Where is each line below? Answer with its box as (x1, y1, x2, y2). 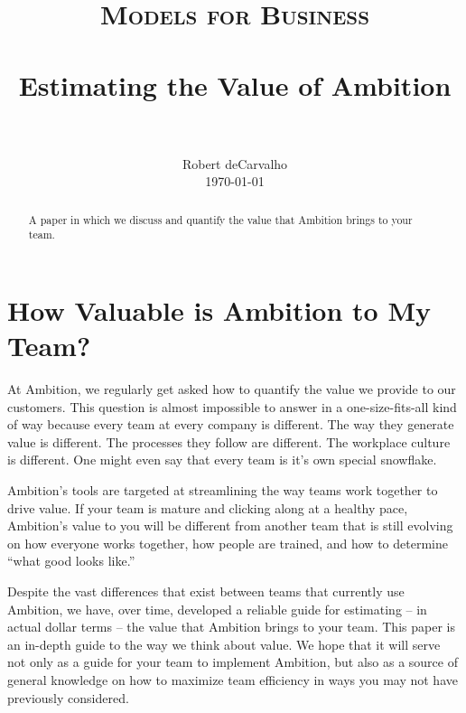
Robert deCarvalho (182, 154, 288, 173)
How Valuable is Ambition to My (7, 291, 432, 328)
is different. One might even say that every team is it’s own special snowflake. (7, 450, 437, 469)
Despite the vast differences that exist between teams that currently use (7, 582, 405, 601)
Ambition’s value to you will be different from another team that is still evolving (7, 516, 453, 535)
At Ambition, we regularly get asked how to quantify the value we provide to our (7, 380, 456, 399)
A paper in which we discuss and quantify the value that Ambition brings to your (28, 211, 413, 227)
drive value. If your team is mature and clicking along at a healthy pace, (7, 498, 408, 517)
